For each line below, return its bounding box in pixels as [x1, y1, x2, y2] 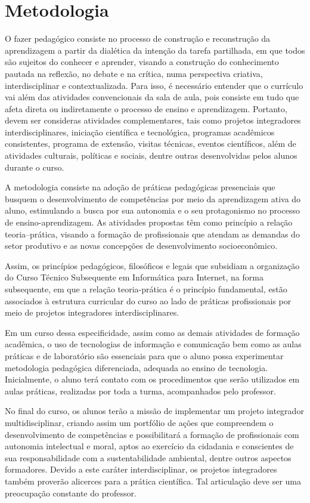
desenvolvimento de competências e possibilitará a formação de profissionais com [5, 428, 299, 440]
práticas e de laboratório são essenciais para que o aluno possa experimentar [5, 349, 284, 362]
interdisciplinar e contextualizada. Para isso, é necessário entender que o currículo [5, 79, 303, 91]
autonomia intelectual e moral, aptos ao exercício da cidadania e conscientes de [5, 440, 294, 452]
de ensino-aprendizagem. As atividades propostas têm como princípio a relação [5, 216, 293, 229]
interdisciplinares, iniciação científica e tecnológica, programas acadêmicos [5, 125, 275, 138]
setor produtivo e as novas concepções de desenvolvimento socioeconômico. [5, 239, 278, 252]
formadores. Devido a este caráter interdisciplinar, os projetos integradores [5, 463, 277, 476]
